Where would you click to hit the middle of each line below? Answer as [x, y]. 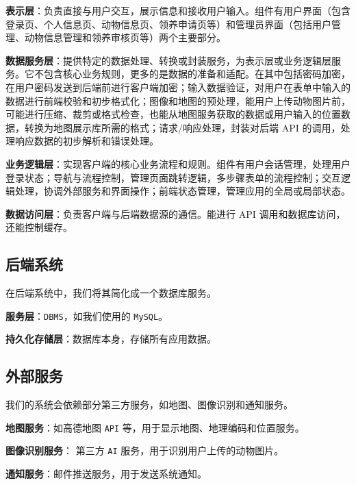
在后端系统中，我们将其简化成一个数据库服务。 [111, 293]
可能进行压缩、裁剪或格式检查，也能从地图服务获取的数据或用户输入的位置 [173, 114]
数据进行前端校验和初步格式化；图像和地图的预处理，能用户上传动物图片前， [178, 100]
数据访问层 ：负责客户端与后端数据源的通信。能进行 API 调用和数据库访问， [176, 213]
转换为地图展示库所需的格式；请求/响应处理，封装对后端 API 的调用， [182, 127]
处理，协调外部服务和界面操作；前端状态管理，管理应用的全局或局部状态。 [182, 191]
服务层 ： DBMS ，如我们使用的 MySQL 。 [87, 315]
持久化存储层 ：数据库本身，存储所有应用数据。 [111, 339]
